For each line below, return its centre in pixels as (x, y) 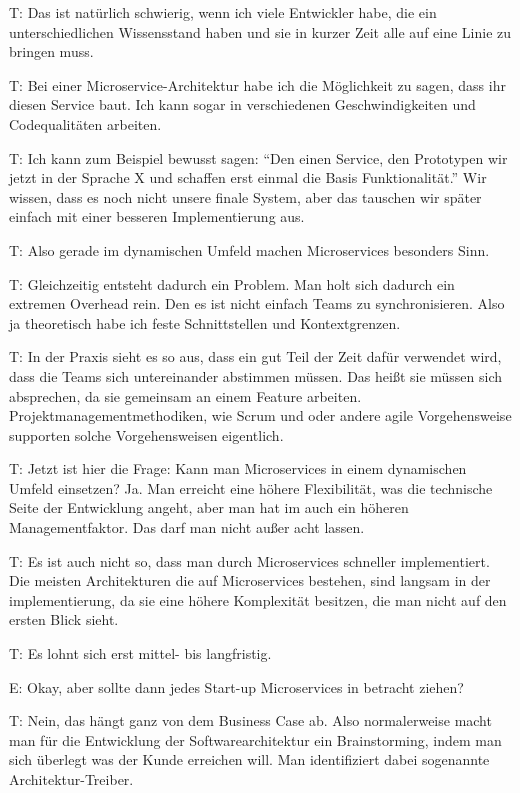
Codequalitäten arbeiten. (85, 123)
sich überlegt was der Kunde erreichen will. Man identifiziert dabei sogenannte (249, 759)
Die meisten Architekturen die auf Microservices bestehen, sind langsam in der (250, 580)
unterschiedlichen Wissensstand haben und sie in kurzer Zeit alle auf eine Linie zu (260, 31)
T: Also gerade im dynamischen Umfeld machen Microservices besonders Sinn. (249, 249)
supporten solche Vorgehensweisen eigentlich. (146, 434)
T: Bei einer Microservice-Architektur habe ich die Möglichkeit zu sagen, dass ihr (257, 84)
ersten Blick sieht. (64, 619)
